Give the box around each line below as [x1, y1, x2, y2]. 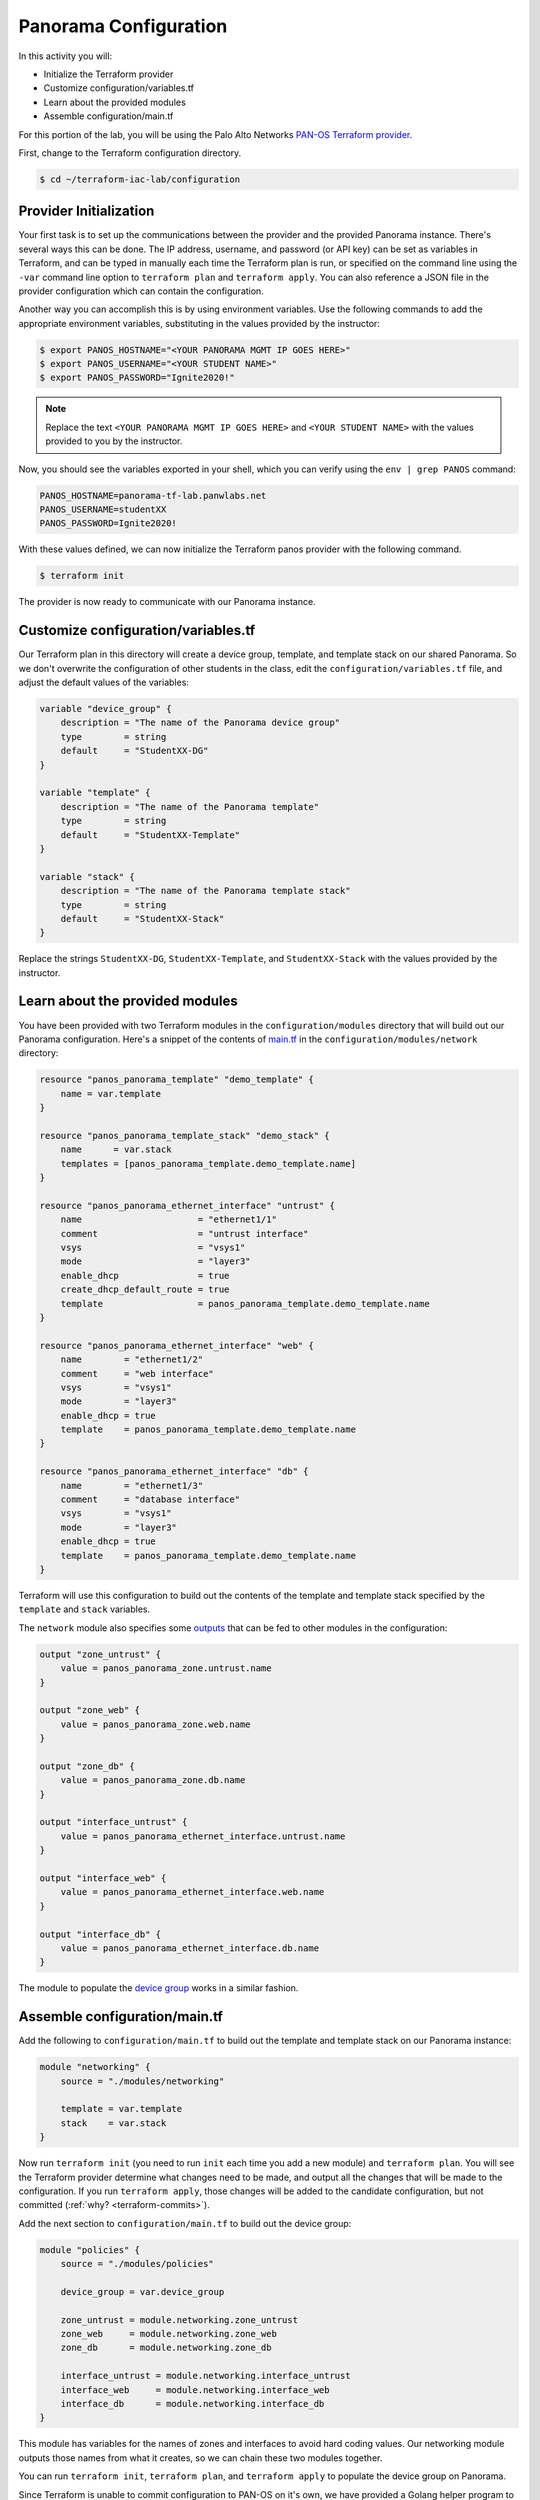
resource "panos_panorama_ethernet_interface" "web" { [39, 1340, 314, 1351]
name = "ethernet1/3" [60, 1480, 204, 1491]
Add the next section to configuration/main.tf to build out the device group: [18, 2217, 352, 2229]
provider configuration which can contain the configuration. [18, 285, 264, 297]
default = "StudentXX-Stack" [60, 913, 225, 924]
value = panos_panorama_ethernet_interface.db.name [60, 1942, 320, 1954]
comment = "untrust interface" [60, 1228, 309, 1239]
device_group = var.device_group [60, 2286, 225, 2297]
